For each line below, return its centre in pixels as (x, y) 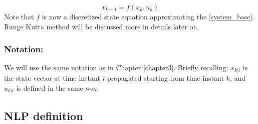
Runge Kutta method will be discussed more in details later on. (102, 27)
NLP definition (44, 115)
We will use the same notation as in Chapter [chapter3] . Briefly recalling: (116, 67)
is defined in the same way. (57, 87)
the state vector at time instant (52, 78)
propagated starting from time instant (166, 78)
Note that (19, 17)
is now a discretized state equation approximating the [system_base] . (148, 17)
